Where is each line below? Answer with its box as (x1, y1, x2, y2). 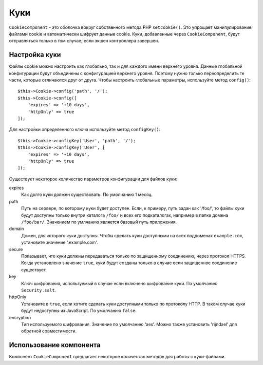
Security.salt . (21, 287, 56, 293)
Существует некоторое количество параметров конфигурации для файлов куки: (9, 176, 178, 182)
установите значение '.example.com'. (21, 239, 98, 246)
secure (9, 246, 23, 252)
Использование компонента (9, 341, 101, 349)
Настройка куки (9, 51, 61, 59)
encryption (9, 314, 31, 320)
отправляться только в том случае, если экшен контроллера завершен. (9, 38, 159, 44)
